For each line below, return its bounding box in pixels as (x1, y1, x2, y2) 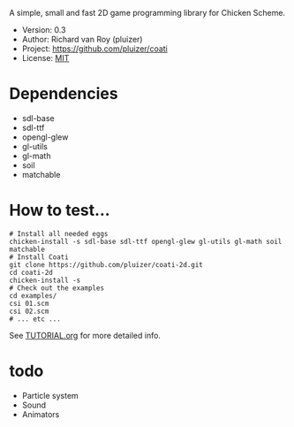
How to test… (9, 201, 110, 220)
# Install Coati (9, 252, 69, 262)
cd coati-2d (9, 268, 53, 277)
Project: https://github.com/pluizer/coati (21, 43, 168, 54)
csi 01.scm (9, 299, 49, 308)
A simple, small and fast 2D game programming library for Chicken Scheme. (9, 8, 285, 18)
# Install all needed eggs (9, 229, 109, 238)
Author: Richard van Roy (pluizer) (21, 34, 143, 44)
